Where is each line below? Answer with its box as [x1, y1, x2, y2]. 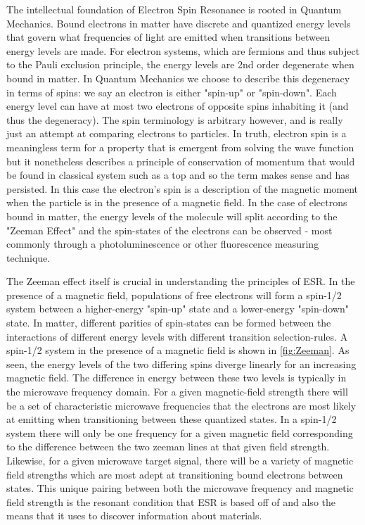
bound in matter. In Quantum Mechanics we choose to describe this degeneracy [6, 70, 350, 85]
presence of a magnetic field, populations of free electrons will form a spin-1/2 [6, 287, 342, 302]
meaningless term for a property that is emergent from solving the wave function [6, 139, 354, 154]
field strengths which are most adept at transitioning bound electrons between [6, 467, 343, 481]
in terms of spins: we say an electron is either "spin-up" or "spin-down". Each [6, 84, 337, 99]
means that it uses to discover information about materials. [6, 508, 262, 523]
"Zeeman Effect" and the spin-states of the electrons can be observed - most [6, 222, 333, 237]
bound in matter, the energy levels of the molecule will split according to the [6, 208, 338, 223]
